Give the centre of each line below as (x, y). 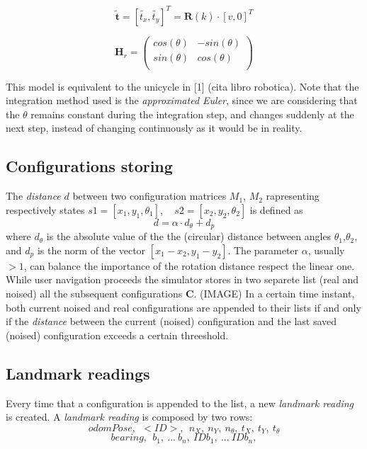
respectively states (45, 209)
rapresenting (293, 196)
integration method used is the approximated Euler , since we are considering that (182, 100)
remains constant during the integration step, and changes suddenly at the (192, 114)
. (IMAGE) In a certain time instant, (274, 294)
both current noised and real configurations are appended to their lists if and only (183, 307)
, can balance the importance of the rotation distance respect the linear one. (189, 265)
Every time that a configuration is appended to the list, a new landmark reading (180, 403)
